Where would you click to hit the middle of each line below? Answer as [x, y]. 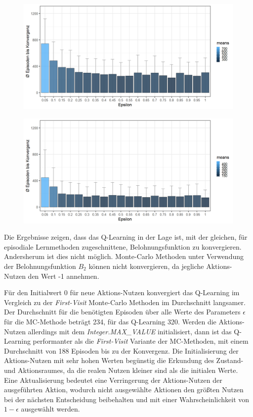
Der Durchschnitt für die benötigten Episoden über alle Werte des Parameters [122, 312]
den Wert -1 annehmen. [63, 276]
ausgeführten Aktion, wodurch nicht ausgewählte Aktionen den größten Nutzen [124, 390]
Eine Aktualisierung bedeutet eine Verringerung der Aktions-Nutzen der [113, 380]
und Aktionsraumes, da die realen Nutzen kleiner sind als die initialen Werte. [121, 370]
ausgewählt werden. [50, 409]
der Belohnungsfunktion [40, 266]
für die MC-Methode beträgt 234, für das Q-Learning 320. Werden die [110, 321]
